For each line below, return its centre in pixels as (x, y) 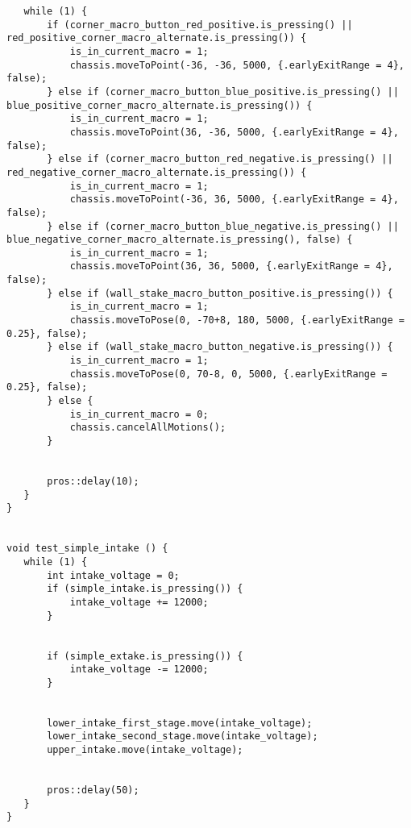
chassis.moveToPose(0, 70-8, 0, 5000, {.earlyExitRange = (228, 374)
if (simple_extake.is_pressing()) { (145, 656)
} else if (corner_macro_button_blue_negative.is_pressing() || (223, 226)
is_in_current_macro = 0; (139, 414)
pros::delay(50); (93, 791)
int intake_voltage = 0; (113, 575)
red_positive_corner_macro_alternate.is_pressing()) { (157, 38)
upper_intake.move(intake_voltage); (145, 750)
